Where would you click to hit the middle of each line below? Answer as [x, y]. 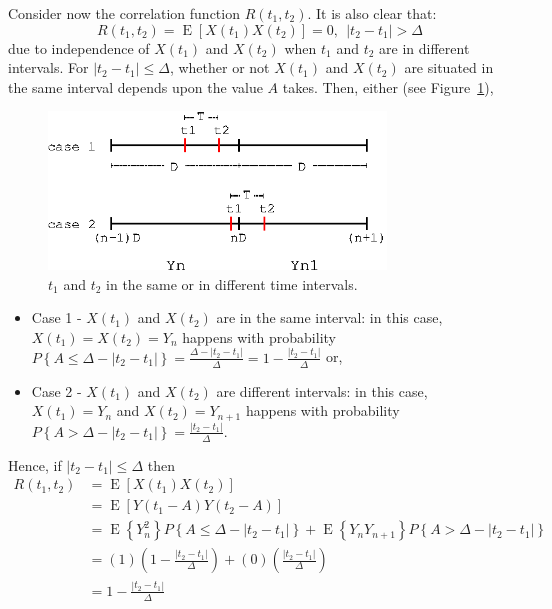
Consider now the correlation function [124, 13]
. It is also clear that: [372, 13]
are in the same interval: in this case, [329, 317]
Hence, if [35, 464]
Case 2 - [56, 390]
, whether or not [219, 67]
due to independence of [79, 47]
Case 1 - [56, 317]
